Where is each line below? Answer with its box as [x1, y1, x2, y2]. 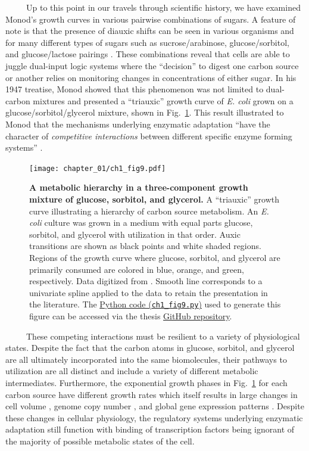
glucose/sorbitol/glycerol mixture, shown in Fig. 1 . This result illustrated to [5, 106, 284, 119]
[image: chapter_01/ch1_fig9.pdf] [29, 164, 166, 173]
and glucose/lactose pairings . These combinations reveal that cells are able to [5, 48, 290, 60]
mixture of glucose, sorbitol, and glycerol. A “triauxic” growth [29, 192, 280, 205]
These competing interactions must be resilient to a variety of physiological [26, 329, 300, 342]
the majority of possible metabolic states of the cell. [5, 434, 195, 447]
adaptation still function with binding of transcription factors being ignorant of [5, 423, 295, 436]
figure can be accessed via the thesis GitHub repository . [29, 309, 232, 322]
